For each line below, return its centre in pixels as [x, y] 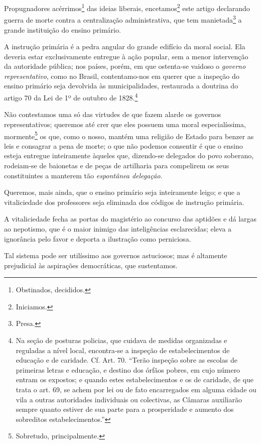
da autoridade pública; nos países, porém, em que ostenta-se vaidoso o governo [125, 66]
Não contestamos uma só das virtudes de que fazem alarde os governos [113, 114]
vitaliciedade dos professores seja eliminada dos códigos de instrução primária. [124, 202]
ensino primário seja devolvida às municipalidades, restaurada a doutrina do [121, 86]
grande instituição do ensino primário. [62, 29]
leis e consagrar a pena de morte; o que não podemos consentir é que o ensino [123, 145]
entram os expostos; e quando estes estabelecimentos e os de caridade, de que [135, 379]
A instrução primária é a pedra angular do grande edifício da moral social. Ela [125, 46]
